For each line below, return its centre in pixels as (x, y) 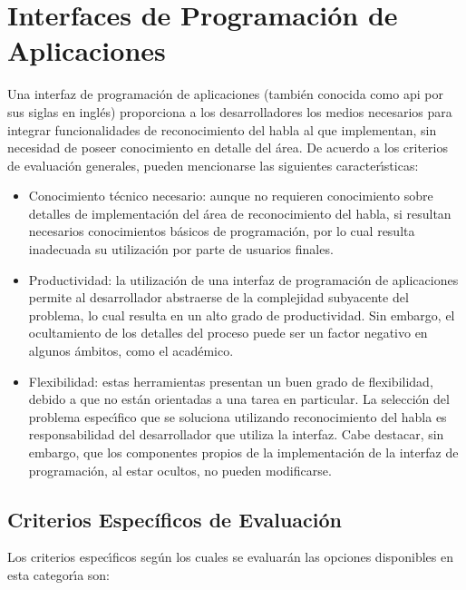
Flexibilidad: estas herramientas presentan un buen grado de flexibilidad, (231, 381)
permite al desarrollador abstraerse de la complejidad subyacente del (218, 297)
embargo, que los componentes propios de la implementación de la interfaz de (243, 452)
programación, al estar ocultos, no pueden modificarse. (180, 470)
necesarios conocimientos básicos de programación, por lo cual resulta (222, 231)
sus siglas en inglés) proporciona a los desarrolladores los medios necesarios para (230, 111)
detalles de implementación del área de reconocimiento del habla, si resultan (240, 213)
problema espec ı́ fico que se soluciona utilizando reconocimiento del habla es (238, 416)
